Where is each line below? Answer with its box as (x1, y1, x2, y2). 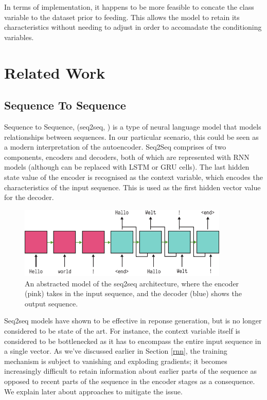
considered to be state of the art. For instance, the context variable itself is (4, 325, 240, 336)
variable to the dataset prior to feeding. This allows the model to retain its (4, 11, 240, 22)
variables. (4, 31, 34, 42)
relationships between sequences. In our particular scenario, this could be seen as (4, 131, 259, 142)
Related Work (4, 62, 105, 83)
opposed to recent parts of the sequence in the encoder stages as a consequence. (4, 375, 255, 386)
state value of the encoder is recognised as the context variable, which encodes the (4, 171, 263, 182)
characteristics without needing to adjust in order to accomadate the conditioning (4, 22, 262, 32)
